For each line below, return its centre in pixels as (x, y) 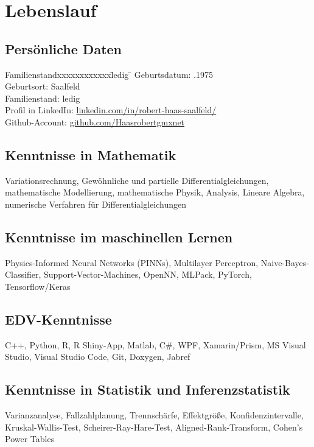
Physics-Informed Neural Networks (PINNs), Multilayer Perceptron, (132, 262)
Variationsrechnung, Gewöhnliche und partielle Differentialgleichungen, (137, 180)
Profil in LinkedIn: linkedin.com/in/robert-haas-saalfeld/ (111, 110)
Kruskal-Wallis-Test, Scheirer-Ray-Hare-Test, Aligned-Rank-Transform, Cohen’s (154, 427)
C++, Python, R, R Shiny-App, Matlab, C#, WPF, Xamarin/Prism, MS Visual (155, 344)
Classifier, (23, 274)
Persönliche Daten (64, 48)
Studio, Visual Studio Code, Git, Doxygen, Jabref (98, 357)
